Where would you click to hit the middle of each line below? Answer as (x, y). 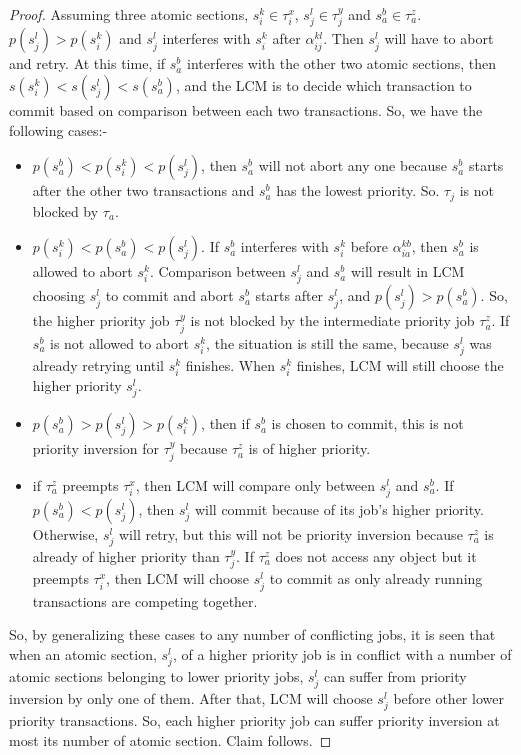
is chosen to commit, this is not (367, 423)
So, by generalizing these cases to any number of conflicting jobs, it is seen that (252, 634)
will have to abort (439, 38)
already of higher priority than (126, 556)
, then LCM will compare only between (255, 484)
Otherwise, (65, 533)
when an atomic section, (83, 653)
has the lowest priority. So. (358, 190)
